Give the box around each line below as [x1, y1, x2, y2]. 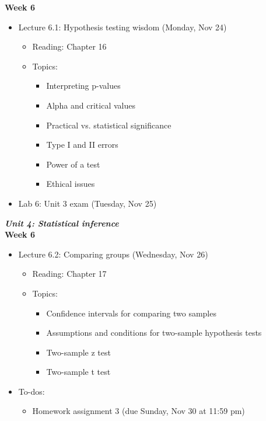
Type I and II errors [46, 138, 118, 151]
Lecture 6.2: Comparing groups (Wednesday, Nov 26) [18, 248, 208, 260]
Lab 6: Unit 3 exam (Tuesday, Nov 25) [18, 197, 157, 209]
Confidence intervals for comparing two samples [46, 307, 216, 319]
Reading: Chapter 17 [32, 267, 107, 280]
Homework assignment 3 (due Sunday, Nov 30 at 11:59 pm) [32, 405, 245, 417]
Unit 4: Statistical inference [5, 217, 119, 229]
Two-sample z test [46, 346, 111, 358]
